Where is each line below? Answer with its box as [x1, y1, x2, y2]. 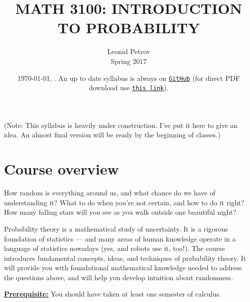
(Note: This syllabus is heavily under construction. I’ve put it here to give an [4, 120, 238, 130]
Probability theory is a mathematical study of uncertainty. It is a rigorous [4, 223, 228, 234]
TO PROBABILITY [57, 17, 200, 38]
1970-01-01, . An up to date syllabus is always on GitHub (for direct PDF [17, 72, 240, 83]
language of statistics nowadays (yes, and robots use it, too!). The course [4, 243, 225, 253]
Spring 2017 [110, 56, 147, 66]
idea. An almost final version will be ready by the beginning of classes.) [4, 129, 221, 140]
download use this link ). [89, 82, 169, 93]
